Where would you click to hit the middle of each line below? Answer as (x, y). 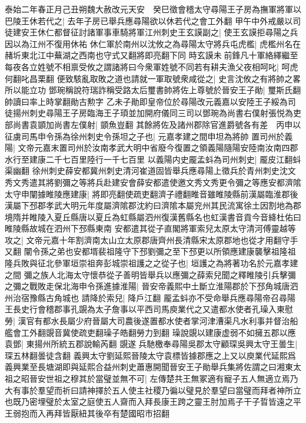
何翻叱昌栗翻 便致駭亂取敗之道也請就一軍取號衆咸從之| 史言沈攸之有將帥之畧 (153, 78)
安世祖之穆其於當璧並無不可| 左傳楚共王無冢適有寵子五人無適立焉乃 (168, 378)
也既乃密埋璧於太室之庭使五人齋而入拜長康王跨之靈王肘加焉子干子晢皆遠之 (149, 401)
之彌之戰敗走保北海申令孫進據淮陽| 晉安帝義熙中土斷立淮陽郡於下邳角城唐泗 (152, 286)
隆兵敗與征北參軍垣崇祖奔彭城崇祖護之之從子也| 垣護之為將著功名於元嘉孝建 (152, 263)
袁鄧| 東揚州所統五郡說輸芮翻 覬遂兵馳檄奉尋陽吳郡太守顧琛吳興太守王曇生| (151, 344)
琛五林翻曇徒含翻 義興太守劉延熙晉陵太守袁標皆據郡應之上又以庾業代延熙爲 (150, 355)
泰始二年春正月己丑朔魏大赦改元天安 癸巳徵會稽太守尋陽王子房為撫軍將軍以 (153, 9)
